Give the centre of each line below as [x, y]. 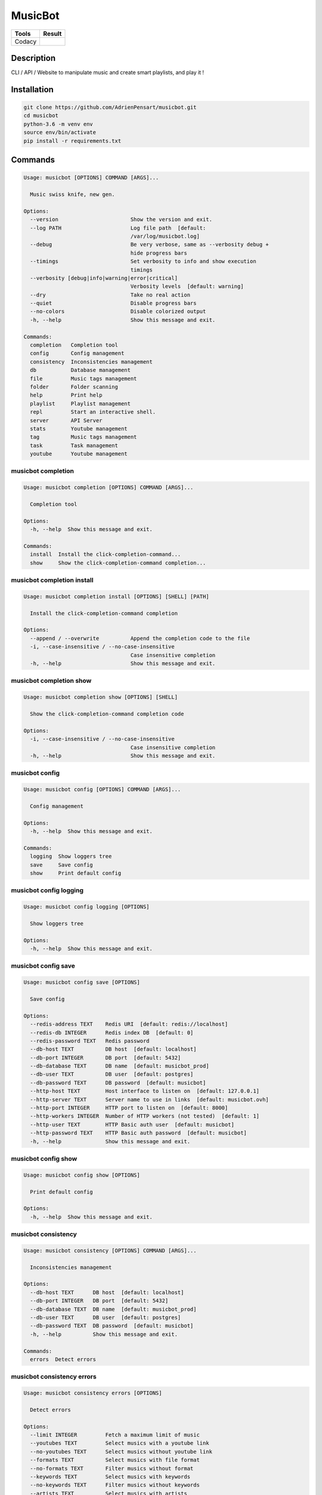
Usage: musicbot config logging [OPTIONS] [86, 907]
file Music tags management [83, 379]
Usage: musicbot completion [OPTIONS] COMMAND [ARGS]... [109, 488]
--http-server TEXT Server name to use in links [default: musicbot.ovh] [150, 1099]
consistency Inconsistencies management [92, 361]
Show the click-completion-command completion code [107, 714]
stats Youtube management [79, 428]
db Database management [80, 370]
